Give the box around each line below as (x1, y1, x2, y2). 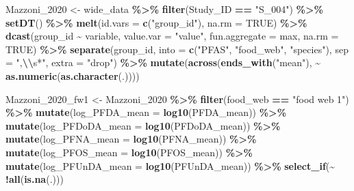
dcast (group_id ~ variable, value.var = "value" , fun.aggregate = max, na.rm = (5, 29, 339, 43)
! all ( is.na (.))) (5, 172, 64, 186)
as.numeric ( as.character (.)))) (5, 68, 140, 83)
